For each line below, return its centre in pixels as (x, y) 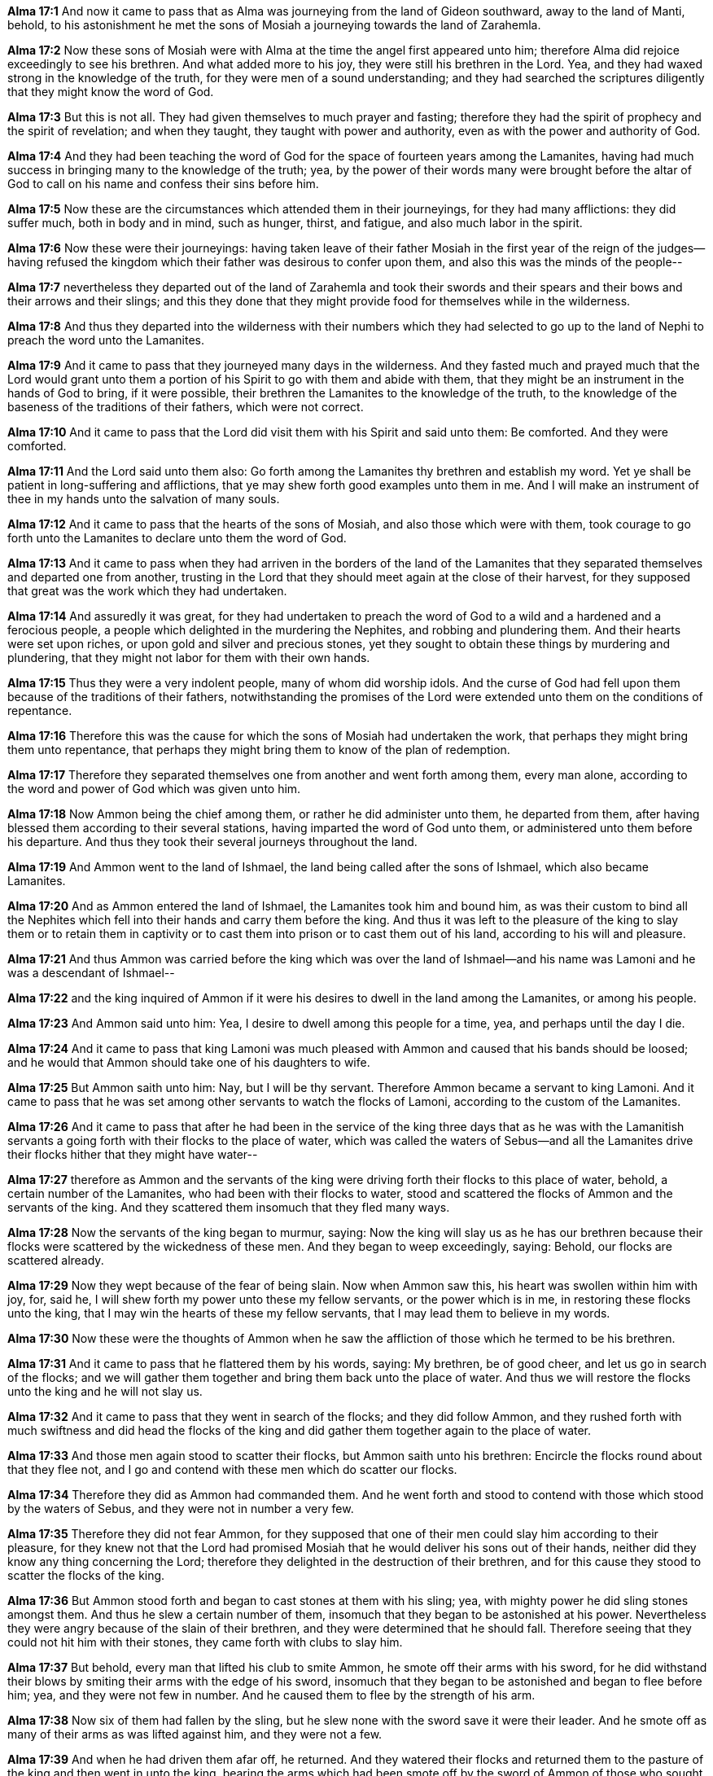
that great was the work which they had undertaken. (147, 591)
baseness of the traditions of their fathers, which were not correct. (186, 407)
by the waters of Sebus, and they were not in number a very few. (181, 1509)
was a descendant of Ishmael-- (91, 973)
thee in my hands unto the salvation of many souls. (144, 499)
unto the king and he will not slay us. (105, 1391)
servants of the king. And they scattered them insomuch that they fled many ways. (229, 1207)
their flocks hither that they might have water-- (133, 1154)
